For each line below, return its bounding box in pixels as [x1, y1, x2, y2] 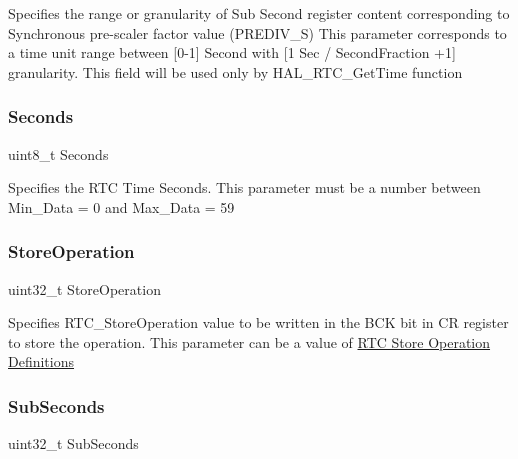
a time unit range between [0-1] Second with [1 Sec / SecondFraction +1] [8, 42, 456, 63]
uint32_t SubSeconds [8, 433, 139, 454]
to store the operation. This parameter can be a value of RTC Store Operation [8, 331, 491, 352]
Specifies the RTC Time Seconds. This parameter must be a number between [8, 177, 481, 198]
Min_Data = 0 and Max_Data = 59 [8, 196, 235, 217]
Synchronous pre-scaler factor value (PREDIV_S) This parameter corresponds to [8, 22, 507, 43]
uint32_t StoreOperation [8, 278, 161, 299]
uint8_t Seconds [8, 143, 109, 164]
